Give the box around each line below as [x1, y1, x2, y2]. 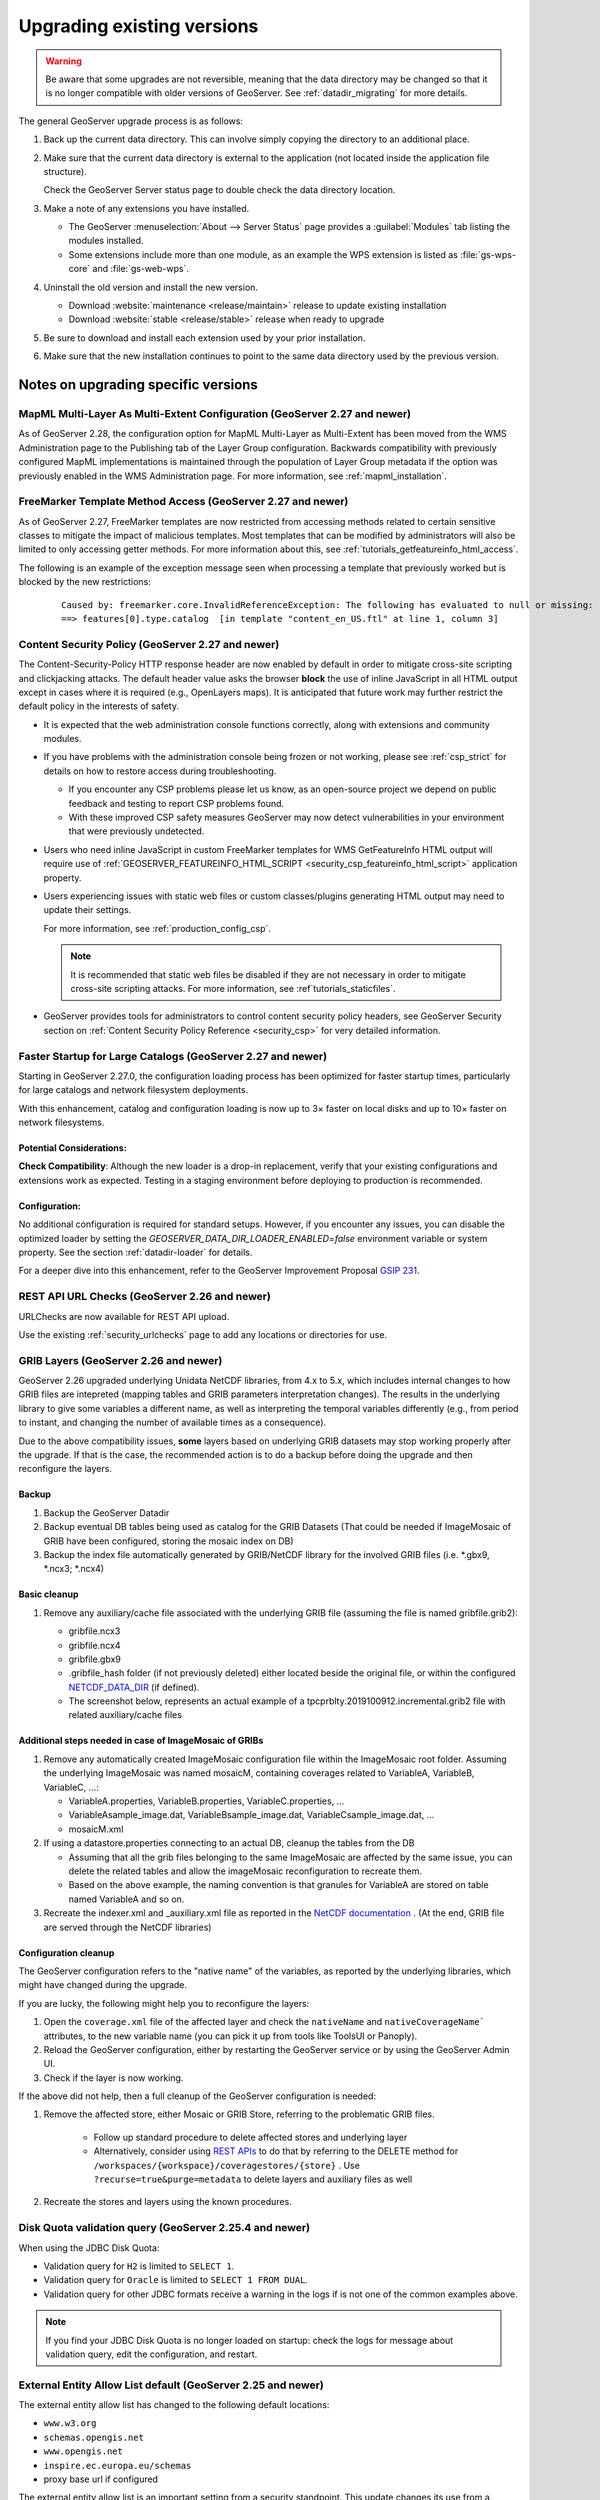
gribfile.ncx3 [68, 1625, 121, 1637]
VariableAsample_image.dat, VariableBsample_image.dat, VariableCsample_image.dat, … [68, 1809, 435, 1821]
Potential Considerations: [18, 1142, 127, 1154]
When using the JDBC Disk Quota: [18, 2241, 160, 2254]
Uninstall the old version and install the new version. [43, 281, 259, 293]
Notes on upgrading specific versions [18, 376, 259, 393]
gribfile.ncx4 [68, 1639, 121, 1651]
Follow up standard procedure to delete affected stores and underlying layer [93, 2131, 408, 2143]
